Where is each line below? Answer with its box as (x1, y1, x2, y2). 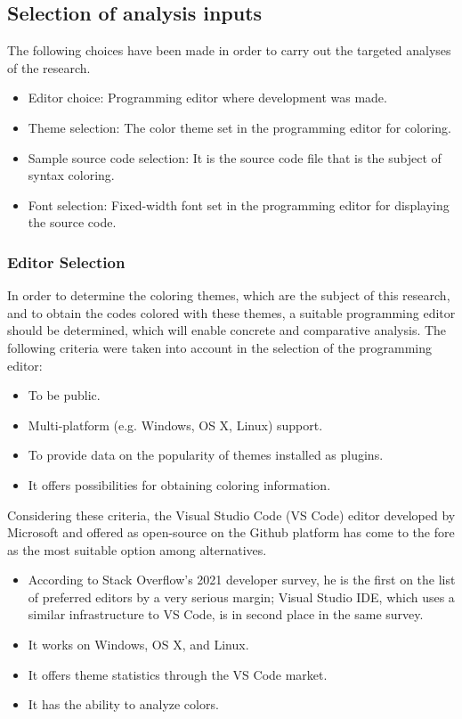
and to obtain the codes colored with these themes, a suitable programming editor (7, 303, 456, 322)
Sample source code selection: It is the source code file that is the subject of (28, 148, 442, 167)
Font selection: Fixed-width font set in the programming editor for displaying (28, 195, 450, 214)
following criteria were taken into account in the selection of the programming (7, 338, 433, 356)
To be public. (28, 386, 101, 404)
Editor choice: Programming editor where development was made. (28, 88, 387, 107)
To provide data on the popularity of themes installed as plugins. (28, 445, 384, 464)
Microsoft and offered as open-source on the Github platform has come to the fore (7, 523, 455, 542)
